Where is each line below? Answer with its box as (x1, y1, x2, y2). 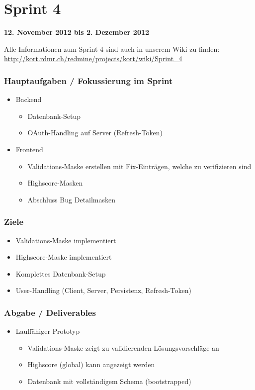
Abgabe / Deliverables (4, 306, 96, 318)
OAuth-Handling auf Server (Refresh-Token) (27, 127, 163, 138)
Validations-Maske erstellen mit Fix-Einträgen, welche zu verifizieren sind (27, 161, 252, 171)
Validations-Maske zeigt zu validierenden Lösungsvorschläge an (27, 342, 219, 353)
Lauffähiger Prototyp (15, 326, 80, 336)
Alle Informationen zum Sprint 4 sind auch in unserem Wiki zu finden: (4, 43, 220, 54)
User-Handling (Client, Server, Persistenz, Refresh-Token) (15, 285, 192, 295)
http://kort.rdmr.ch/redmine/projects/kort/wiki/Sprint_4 (4, 53, 182, 64)
